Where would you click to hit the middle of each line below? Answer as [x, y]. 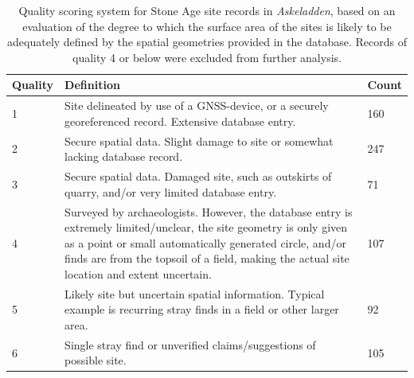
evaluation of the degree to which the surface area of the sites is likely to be [207, 26]
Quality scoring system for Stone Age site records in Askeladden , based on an [207, 10]
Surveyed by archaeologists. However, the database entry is [209, 211]
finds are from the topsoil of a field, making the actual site [207, 258]
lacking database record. [124, 156]
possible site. [96, 360]
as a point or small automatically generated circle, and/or [205, 242]
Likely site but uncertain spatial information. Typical [195, 293]
